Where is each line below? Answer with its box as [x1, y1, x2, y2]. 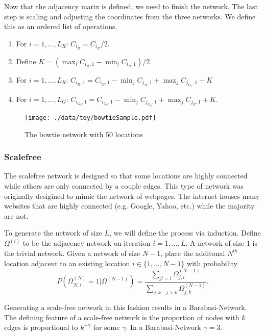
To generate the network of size [4, 227, 102, 238]
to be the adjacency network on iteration [22, 238, 151, 248]
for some [93, 322, 120, 332]
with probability [187, 257, 237, 268]
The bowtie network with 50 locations [25, 128, 143, 139]
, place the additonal [160, 247, 225, 258]
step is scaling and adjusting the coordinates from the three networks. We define [4, 11, 256, 21]
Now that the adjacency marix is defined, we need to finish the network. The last [4, 1, 258, 11]
